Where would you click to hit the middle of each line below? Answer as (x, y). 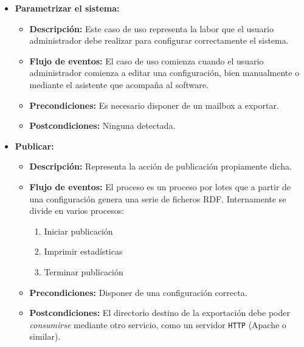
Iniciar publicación (78, 231)
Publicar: (34, 146)
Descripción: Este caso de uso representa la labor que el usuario (151, 28)
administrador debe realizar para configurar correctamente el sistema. (159, 40)
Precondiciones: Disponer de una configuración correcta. (138, 292)
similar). (45, 336)
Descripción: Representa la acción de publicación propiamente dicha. (161, 166)
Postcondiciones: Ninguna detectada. (102, 125)
